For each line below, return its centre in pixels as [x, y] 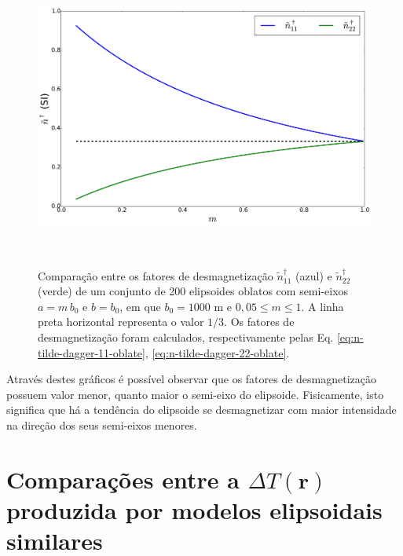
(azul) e [314, 275]
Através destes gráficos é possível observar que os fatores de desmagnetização [192, 379]
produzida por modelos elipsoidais [194, 509]
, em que [140, 306]
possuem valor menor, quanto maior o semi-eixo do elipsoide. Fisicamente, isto [195, 394]
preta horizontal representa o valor [121, 322]
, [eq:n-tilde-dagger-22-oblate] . [217, 352]
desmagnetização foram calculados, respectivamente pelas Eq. [186, 337]
